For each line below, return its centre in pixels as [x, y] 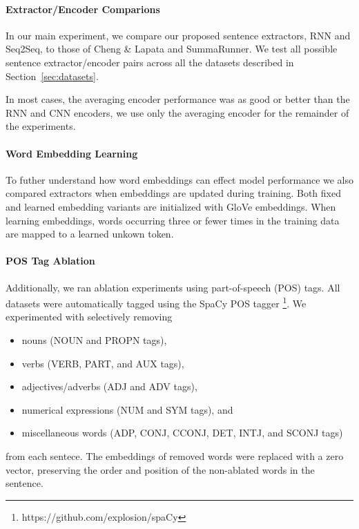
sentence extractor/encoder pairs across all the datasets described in [150, 62]
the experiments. [41, 126]
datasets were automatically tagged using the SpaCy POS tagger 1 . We [156, 302]
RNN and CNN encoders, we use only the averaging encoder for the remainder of [177, 112]
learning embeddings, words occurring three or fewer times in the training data [173, 220]
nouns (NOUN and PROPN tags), [94, 339]
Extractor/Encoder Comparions [83, 9]
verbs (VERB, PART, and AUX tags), [103, 363]
